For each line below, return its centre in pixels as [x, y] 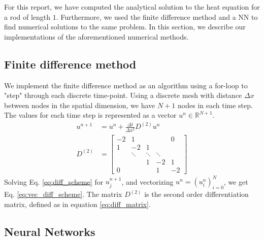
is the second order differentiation [196, 194]
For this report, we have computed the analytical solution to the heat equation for [132, 7]
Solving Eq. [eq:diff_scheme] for [54, 181]
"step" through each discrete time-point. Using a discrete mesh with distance [123, 95]
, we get [236, 181]
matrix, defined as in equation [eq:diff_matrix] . [77, 204]
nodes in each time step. [215, 105]
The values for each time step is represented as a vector [90, 115]
